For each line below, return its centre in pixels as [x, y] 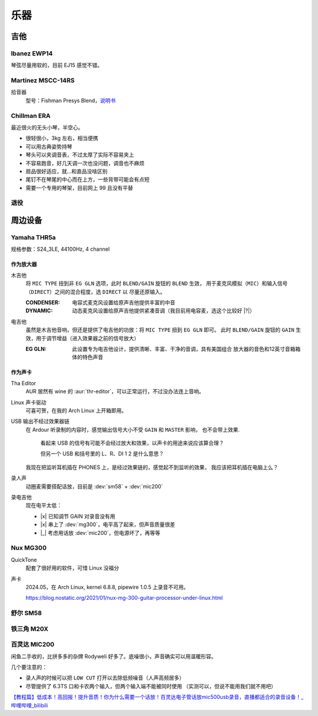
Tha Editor [24, 383]
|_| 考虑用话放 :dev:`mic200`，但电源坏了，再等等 [100, 533]
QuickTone [24, 560]
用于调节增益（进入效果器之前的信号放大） [87, 338]
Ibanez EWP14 [32, 53]
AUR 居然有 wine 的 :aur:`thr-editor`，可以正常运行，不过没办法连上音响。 [115, 392]
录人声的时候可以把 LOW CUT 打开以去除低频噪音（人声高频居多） [105, 678]
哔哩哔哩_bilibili [29, 705]
